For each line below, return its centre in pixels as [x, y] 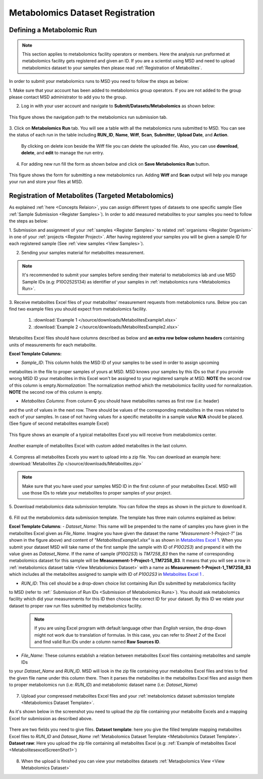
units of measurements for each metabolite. [53, 345]
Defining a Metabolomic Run [53, 30]
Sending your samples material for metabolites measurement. [83, 252]
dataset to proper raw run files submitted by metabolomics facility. [75, 606]
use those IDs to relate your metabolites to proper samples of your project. [97, 493]
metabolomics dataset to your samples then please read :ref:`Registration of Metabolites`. [112, 68]
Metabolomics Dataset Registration [82, 13]
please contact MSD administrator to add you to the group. [68, 97]
